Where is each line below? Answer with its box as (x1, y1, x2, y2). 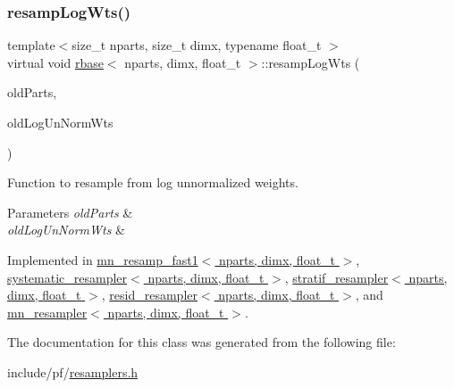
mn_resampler (7, 302, 88, 321)
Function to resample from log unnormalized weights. (7, 173, 298, 192)
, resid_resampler (101, 285, 198, 304)
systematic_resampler (7, 268, 128, 286)
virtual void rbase (7, 53, 104, 71)
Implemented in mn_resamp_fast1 (7, 250, 198, 268)
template (7, 36, 55, 54)
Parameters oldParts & (7, 202, 133, 221)
